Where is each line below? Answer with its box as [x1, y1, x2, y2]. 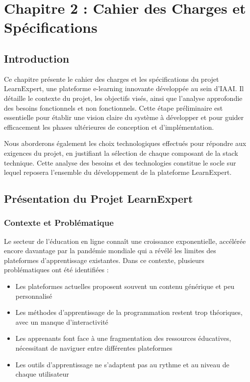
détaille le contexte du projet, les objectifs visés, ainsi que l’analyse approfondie [4, 93, 243, 103]
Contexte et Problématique [4, 216, 114, 229]
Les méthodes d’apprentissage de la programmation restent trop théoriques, [15, 307, 243, 317]
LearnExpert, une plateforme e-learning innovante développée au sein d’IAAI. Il [4, 83, 244, 94]
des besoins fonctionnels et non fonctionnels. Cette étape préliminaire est [4, 102, 223, 113]
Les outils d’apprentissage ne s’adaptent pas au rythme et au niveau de [15, 359, 229, 369]
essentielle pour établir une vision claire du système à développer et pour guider [4, 112, 244, 122]
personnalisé [15, 290, 52, 301]
